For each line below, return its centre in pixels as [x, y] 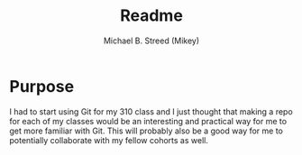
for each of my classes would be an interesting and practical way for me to [148, 121]
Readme [151, 16]
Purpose [42, 86]
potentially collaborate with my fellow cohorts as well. [109, 140]
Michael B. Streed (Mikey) [151, 41]
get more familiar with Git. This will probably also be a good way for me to [146, 131]
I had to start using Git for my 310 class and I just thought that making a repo [151, 111]
